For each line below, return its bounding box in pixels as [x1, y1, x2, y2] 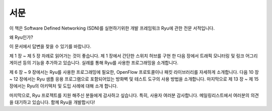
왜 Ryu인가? [9, 34, 33, 40]
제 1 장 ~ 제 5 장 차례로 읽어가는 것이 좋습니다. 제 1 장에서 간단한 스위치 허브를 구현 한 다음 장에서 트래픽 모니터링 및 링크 [9, 53, 244, 59]
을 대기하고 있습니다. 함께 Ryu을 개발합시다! [9, 99, 95, 105]
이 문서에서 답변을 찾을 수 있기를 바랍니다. [9, 43, 92, 50]
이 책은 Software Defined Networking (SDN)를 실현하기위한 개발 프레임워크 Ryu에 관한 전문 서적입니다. [9, 25, 215, 31]
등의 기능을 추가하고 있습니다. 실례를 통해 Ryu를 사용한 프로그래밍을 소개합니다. [23, 60, 179, 66]
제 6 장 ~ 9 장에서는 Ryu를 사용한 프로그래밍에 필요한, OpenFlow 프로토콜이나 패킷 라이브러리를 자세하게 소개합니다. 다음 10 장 [9, 69, 259, 75]
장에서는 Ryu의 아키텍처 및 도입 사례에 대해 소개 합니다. [9, 83, 118, 89]
